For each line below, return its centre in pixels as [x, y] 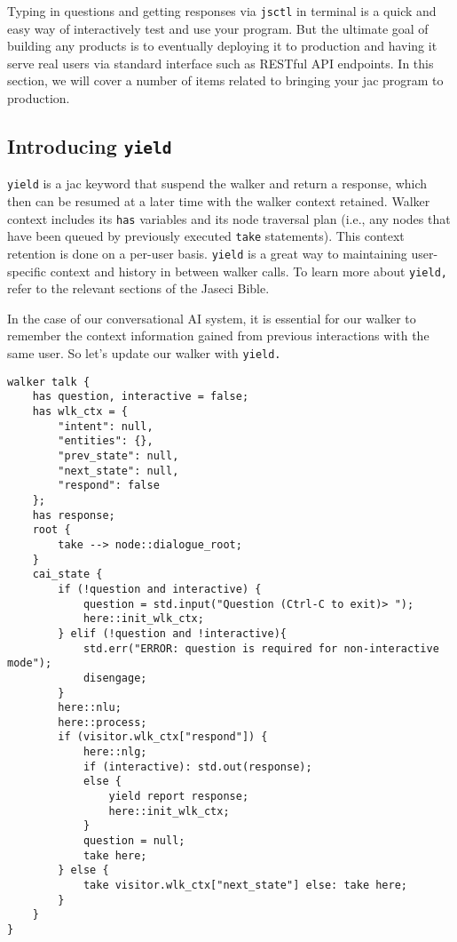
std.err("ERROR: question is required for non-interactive [261, 648]
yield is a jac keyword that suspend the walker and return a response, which [217, 184]
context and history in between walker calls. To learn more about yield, [248, 271]
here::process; [102, 722]
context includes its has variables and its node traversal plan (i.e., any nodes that [229, 218]
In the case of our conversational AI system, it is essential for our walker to [212, 318]
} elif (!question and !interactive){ [172, 633]
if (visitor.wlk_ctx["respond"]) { [163, 737]
